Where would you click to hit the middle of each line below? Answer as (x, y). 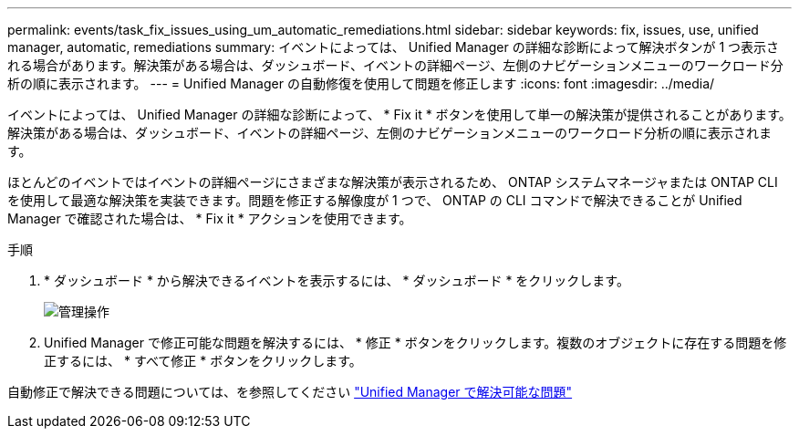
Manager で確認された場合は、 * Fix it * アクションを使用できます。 (210, 218)
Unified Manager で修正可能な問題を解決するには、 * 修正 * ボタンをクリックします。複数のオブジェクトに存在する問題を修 (415, 343)
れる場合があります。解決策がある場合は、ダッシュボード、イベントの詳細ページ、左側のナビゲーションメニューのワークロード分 (395, 65)
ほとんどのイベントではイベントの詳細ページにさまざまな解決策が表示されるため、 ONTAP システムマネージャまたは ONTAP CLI (393, 182)
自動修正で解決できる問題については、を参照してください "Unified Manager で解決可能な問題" (290, 392)
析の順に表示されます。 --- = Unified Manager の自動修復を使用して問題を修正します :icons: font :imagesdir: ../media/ (361, 83)
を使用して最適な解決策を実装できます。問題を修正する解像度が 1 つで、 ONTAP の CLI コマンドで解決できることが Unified (375, 200)
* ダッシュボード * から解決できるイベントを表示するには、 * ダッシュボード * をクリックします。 (337, 280)
